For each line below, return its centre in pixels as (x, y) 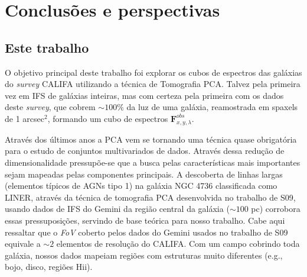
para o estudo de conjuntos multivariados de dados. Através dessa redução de (145, 151)
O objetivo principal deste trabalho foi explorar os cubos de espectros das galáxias (153, 72)
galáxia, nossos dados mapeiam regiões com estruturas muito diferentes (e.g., (144, 255)
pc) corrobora (276, 209)
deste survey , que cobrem (50, 107)
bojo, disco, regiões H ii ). (49, 267)
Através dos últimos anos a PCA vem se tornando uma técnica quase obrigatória (151, 139)
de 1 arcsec (25, 118)
